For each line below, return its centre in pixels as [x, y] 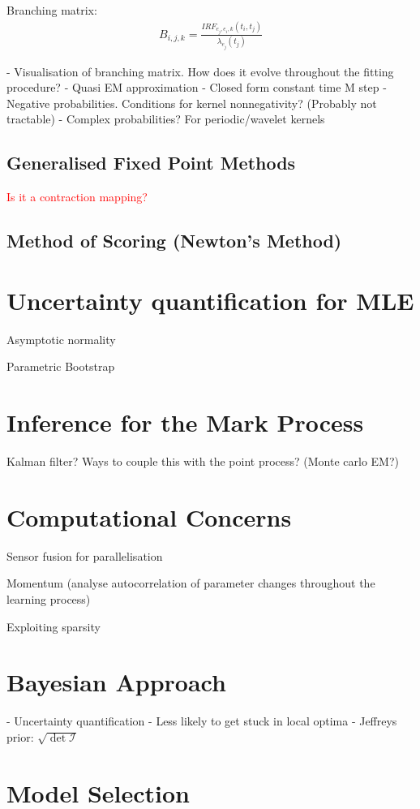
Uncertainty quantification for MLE [210, 300]
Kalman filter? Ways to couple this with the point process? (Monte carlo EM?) [203, 461]
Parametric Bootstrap [61, 366]
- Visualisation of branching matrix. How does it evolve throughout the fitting [200, 71]
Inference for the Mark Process [185, 422]
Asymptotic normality [61, 339]
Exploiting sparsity [54, 626]
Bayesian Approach [116, 682]
